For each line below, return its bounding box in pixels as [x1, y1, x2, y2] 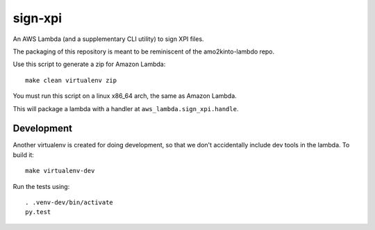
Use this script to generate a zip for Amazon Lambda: [12, 60, 166, 69]
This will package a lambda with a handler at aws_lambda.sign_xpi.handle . [12, 104, 239, 113]
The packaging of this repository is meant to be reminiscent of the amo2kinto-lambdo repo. [12, 47, 275, 56]
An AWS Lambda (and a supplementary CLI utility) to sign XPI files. [12, 35, 204, 43]
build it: [12, 150, 35, 159]
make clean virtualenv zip [25, 76, 117, 84]
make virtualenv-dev [25, 167, 95, 175]
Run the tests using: [12, 182, 70, 190]
